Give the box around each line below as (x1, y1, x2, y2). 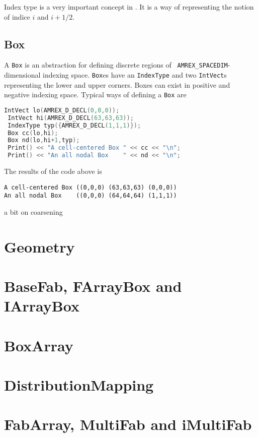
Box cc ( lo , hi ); (8, 129, 58, 137)
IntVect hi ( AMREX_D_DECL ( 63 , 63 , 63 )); (8, 114, 134, 121)
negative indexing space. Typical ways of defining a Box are (4, 89, 187, 100)
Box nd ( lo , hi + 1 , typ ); (8, 137, 80, 144)
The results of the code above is (4, 166, 102, 176)
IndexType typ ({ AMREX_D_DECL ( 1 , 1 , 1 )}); (8, 121, 141, 129)
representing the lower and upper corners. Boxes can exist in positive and (4, 79, 230, 90)
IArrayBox (4, 295, 79, 316)
